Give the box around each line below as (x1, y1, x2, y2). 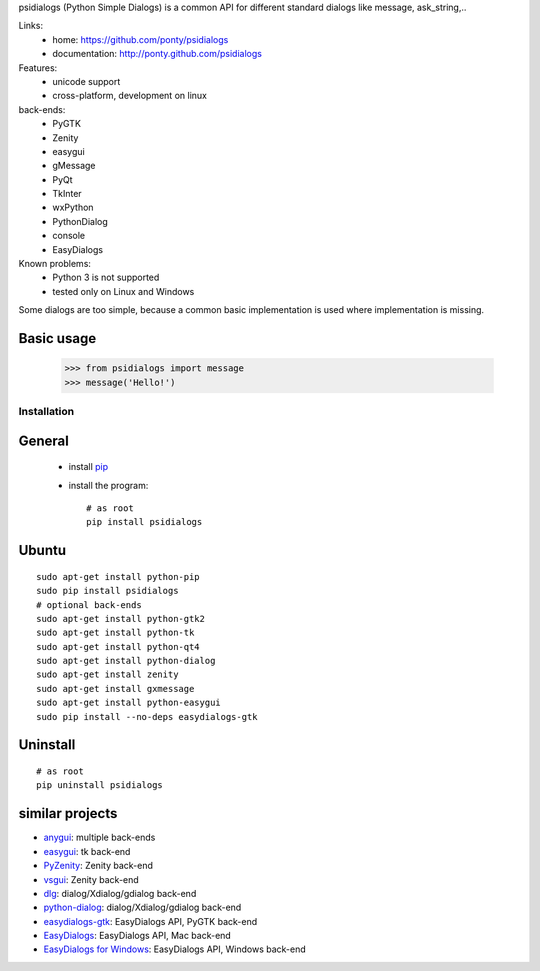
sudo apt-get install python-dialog (36, 655, 216, 667)
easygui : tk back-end (43, 845, 131, 857)
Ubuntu (18, 542, 67, 559)
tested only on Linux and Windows (52, 285, 195, 297)
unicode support (52, 75, 121, 87)
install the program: (68, 479, 149, 491)
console (52, 230, 86, 242)
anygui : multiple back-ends (43, 831, 156, 844)
